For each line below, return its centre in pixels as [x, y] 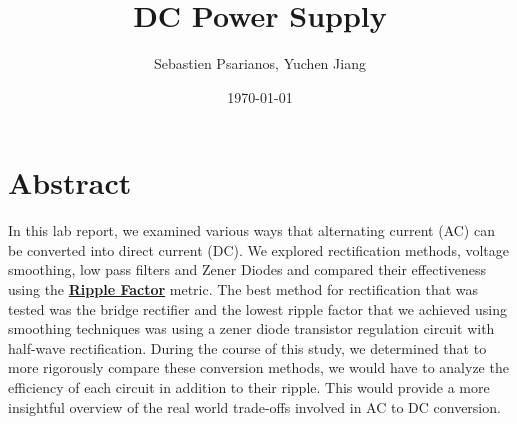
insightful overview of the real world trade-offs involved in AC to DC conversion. [254, 406]
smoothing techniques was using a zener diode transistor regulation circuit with [251, 328]
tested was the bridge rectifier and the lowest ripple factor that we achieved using [258, 308]
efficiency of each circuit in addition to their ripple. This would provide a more [249, 387]
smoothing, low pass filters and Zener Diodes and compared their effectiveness [247, 269]
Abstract [70, 182]
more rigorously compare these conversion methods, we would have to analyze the [258, 367]
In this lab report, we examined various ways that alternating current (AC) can [251, 230]
